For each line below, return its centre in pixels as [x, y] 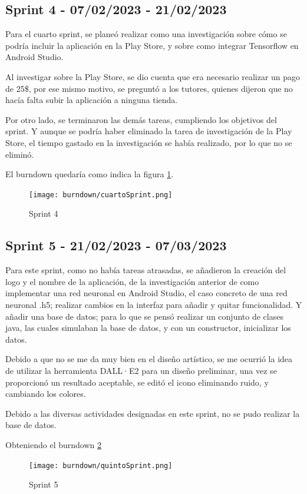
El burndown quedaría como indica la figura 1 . [90, 174]
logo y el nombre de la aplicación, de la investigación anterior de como [132, 281]
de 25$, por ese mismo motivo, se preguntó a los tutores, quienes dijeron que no [149, 88]
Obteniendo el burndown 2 [54, 444]
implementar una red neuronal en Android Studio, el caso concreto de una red [146, 293]
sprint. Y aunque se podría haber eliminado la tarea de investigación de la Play [149, 131]
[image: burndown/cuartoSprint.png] [101, 195]
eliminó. [20, 154]
